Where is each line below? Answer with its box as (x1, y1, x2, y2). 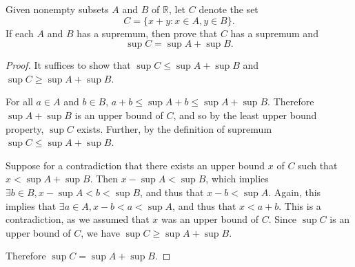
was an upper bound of (161, 212, 258, 226)
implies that (6, 198, 57, 213)
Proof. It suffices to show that (6, 58, 131, 72)
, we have (81, 225, 121, 239)
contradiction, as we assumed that (6, 212, 150, 226)
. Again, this (268, 184, 321, 199)
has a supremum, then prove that (77, 25, 218, 40)
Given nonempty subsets (6, 2, 109, 16)
